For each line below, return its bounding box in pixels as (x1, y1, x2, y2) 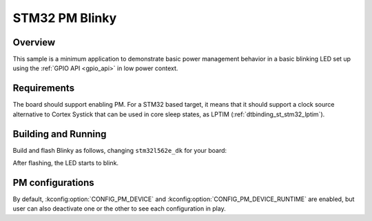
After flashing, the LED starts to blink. (12, 159, 119, 167)
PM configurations (12, 176, 94, 189)
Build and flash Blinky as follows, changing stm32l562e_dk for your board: (12, 146, 227, 154)
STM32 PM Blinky (12, 10, 117, 25)
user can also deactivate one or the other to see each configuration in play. (12, 204, 227, 213)
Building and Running (12, 128, 107, 140)
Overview (12, 36, 56, 48)
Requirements (12, 83, 75, 94)
